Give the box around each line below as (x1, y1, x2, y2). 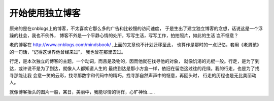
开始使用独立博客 (9, 8, 81, 19)
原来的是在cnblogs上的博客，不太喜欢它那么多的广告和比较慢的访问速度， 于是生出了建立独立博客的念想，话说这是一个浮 (9, 25, 263, 31)
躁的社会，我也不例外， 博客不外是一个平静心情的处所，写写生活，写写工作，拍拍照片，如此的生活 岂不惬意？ (9, 32, 238, 38)
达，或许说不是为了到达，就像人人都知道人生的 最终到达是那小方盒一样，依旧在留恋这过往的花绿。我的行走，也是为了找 (9, 65, 260, 71)
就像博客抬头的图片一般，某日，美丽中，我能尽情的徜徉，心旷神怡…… (9, 89, 155, 95)
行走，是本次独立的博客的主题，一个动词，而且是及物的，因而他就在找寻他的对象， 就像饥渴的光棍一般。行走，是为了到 (9, 58, 260, 64)
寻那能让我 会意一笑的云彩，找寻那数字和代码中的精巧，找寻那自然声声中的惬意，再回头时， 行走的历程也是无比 (9, 72, 243, 78)
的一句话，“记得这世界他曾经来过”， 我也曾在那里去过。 (9, 49, 126, 55)
